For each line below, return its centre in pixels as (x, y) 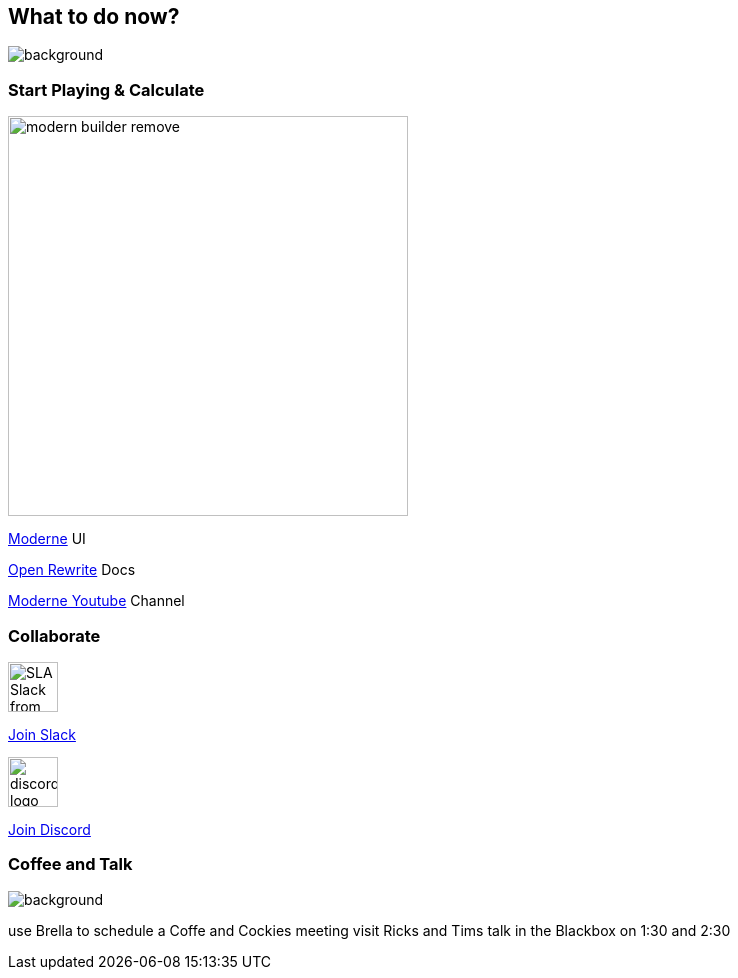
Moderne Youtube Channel (96, 601)
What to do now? (94, 16)
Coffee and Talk (70, 864)
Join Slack (42, 734)
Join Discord (49, 829)
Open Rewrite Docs (72, 570)
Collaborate (54, 635)
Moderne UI (47, 539)
